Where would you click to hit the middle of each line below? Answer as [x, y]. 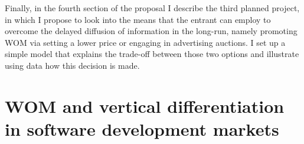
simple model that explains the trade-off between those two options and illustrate [152, 54]
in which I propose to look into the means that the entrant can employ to [138, 19]
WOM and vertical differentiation [145, 106]
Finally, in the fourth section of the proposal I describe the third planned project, [152, 8]
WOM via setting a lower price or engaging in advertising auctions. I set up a [145, 42]
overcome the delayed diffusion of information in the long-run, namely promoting [151, 31]
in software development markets [142, 128]
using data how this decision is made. [72, 65]
